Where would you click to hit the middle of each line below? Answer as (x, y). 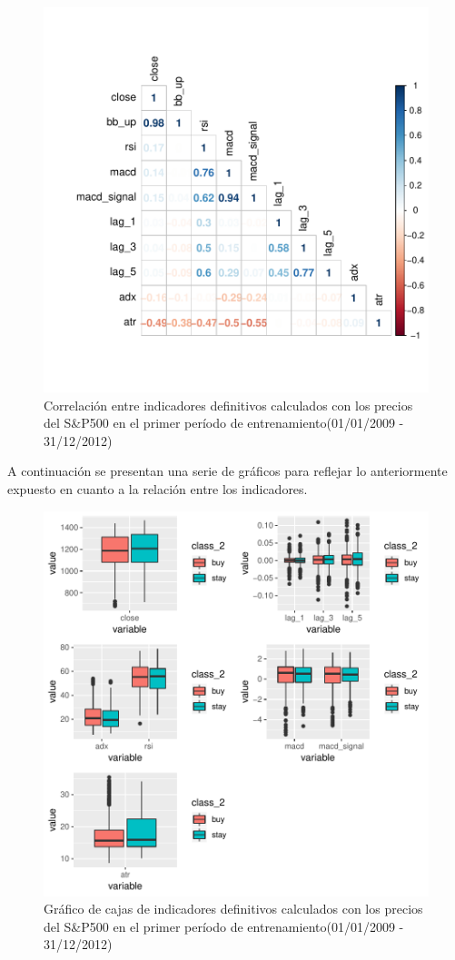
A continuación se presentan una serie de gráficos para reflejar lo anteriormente (227, 471)
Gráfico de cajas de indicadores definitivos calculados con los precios (233, 909)
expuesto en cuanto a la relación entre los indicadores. (158, 488)
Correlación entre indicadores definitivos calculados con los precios (228, 405)
